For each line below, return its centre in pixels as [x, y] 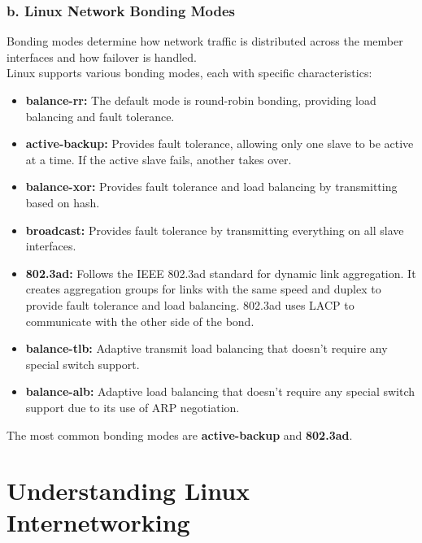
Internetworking [98, 522]
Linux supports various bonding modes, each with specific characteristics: [189, 73]
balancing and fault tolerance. [100, 116]
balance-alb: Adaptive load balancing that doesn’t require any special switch [220, 391]
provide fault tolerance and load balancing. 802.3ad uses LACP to [190, 304]
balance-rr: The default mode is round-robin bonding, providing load [201, 100]
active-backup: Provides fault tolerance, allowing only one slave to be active [220, 143]
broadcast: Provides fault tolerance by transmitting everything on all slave [215, 230]
